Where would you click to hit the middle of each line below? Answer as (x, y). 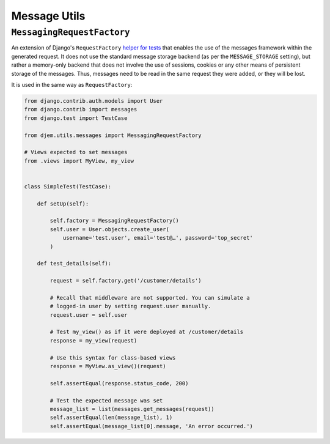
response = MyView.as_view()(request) (108, 366)
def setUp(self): (63, 204)
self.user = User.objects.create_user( (109, 229)
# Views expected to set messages (76, 152)
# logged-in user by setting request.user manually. (130, 306)
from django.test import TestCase (76, 118)
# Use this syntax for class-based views (113, 357)
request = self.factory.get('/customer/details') (126, 281)
